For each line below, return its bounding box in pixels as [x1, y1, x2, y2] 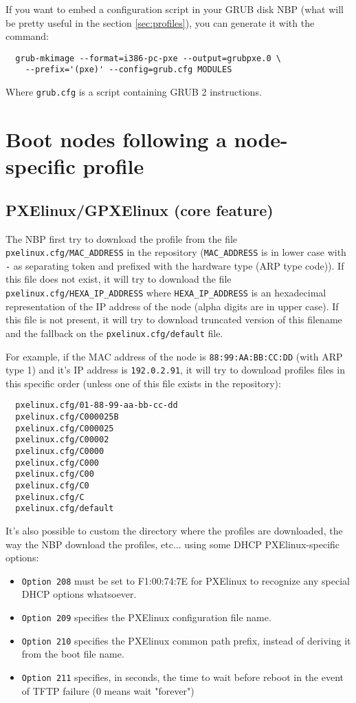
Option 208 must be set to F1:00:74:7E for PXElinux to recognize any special [21, 573, 350, 587]
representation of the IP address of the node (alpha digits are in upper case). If [5, 299, 339, 313]
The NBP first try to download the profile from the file [5, 231, 238, 246]
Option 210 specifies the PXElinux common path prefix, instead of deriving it [21, 633, 351, 647]
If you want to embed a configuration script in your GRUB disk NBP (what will [5, 2, 344, 16]
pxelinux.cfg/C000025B [15, 412, 119, 422]
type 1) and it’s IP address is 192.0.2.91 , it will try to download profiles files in [5, 363, 345, 377]
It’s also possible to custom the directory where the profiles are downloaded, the [5, 523, 343, 537]
